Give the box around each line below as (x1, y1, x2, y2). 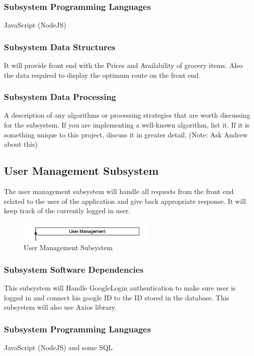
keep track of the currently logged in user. (4, 205, 130, 216)
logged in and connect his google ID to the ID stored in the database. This (4, 292, 229, 302)
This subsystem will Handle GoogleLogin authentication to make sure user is (4, 283, 236, 293)
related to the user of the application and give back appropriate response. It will (4, 195, 246, 206)
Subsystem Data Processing (4, 91, 116, 103)
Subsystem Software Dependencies (4, 263, 144, 275)
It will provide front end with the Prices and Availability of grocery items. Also (4, 60, 243, 70)
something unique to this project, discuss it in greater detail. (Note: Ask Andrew (4, 129, 248, 139)
